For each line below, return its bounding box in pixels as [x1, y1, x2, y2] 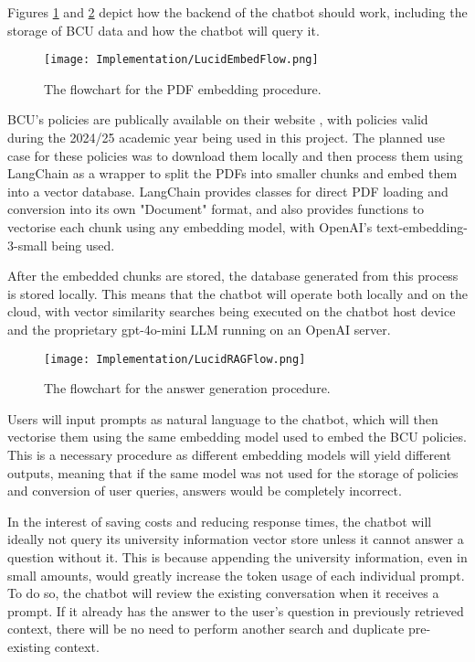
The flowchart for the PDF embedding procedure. [44, 79, 322, 98]
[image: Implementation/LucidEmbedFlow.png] [44, 53, 319, 67]
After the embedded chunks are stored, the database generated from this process [7, 266, 459, 285]
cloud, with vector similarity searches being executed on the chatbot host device [7, 302, 456, 321]
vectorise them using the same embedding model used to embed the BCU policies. [7, 427, 467, 446]
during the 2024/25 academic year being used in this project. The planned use [7, 128, 446, 147]
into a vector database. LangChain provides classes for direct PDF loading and [7, 181, 449, 200]
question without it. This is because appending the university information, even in [7, 547, 468, 566]
